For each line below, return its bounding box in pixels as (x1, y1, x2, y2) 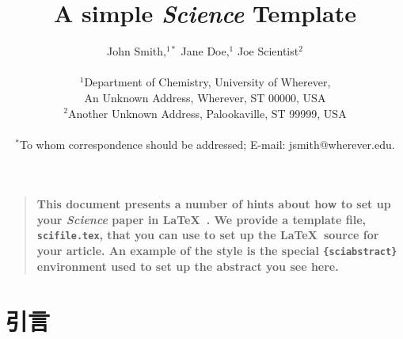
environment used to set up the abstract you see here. (36, 257, 339, 274)
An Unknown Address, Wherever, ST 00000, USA (84, 89, 326, 105)
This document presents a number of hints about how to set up (36, 196, 391, 212)
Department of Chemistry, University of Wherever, (84, 74, 331, 90)
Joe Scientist (237, 43, 299, 59)
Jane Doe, (181, 43, 230, 59)
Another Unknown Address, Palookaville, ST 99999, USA (68, 105, 347, 121)
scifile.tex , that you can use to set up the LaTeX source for (36, 227, 379, 243)
